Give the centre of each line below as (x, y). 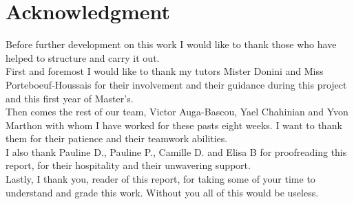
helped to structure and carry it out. (83, 57)
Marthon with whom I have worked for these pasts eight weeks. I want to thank (174, 125)
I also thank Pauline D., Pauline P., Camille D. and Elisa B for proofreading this (176, 151)
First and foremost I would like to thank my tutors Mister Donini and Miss (165, 71)
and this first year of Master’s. (70, 98)
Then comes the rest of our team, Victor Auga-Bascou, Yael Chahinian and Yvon (177, 112)
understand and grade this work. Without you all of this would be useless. (162, 192)
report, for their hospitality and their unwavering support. (128, 165)
